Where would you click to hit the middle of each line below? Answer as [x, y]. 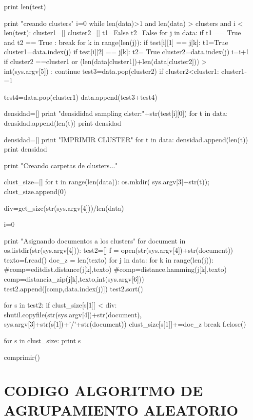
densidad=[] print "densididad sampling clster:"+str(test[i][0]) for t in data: [116, 113]
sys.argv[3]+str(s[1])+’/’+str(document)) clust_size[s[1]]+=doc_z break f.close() [125, 324]
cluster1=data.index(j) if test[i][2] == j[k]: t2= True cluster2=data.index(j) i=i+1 [127, 52]
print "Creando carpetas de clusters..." [61, 165]
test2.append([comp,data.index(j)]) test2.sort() [74, 288]
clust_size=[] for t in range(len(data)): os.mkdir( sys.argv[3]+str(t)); [107, 182]
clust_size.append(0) [35, 191]
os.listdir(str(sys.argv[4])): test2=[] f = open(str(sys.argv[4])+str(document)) [119, 250]
